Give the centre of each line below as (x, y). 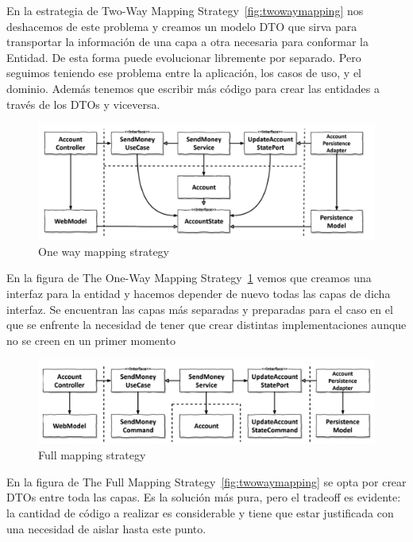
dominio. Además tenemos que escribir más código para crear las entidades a (193, 88)
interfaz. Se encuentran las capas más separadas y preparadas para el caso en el (200, 309)
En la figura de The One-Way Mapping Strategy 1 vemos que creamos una (189, 278)
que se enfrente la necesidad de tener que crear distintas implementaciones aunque (206, 325)
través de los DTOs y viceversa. (83, 104)
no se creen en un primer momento (91, 340)
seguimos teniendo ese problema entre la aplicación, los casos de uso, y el (184, 73)
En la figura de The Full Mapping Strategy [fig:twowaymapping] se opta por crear (206, 481)
